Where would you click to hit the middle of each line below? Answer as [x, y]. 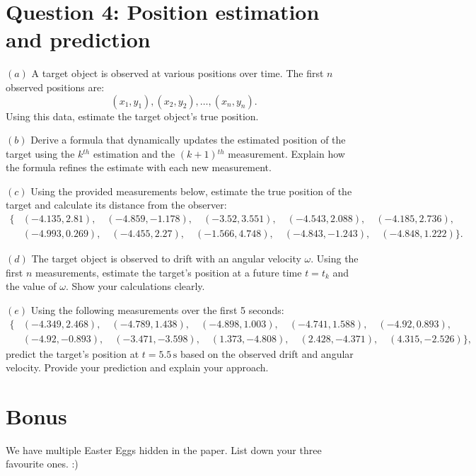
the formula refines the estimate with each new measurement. [139, 167]
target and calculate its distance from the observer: [116, 205]
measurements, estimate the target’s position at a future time [168, 272]
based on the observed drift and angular [267, 353]
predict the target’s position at [72, 353]
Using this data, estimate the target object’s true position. [132, 116]
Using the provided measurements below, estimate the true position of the [191, 191]
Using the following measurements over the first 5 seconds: [157, 309]
